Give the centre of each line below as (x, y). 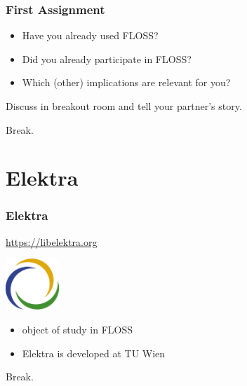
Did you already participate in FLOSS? (107, 58)
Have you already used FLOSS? (90, 35)
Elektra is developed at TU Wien (94, 353)
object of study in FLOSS (78, 329)
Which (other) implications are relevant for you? (126, 82)
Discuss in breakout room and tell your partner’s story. (124, 106)
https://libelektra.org (52, 241)
